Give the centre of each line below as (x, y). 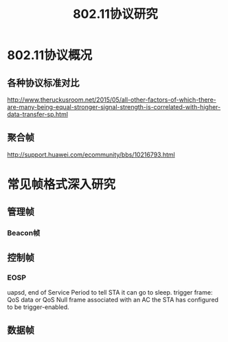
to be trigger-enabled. (38, 307)
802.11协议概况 (50, 55)
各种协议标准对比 (43, 83)
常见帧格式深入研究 (61, 184)
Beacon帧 (24, 233)
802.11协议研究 (115, 14)
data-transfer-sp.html (38, 114)
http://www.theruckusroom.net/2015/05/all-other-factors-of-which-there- (112, 100)
